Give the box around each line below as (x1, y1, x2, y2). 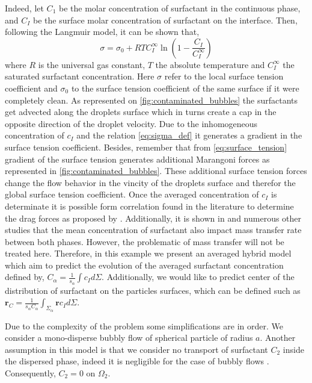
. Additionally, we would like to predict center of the (102, 270, 295, 283)
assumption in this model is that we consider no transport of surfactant (5, 343, 268, 355)
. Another (260, 331, 296, 344)
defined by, (5, 270, 44, 283)
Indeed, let (5, 2, 44, 14)
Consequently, (5, 366, 56, 379)
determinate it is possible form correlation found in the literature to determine (5, 199, 294, 212)
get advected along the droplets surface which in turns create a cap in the (5, 105, 277, 118)
